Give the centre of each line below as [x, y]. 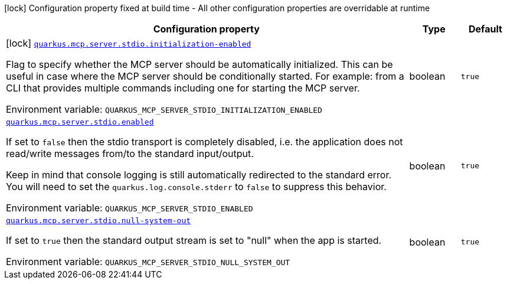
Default [485, 29]
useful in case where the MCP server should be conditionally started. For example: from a [205, 76]
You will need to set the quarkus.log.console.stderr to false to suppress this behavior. [196, 187]
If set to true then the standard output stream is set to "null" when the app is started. [194, 240]
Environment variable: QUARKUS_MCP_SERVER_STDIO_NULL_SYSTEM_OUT [148, 262]
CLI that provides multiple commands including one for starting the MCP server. [183, 88]
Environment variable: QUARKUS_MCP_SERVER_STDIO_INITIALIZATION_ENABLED [164, 109]
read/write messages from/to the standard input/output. [130, 154]
